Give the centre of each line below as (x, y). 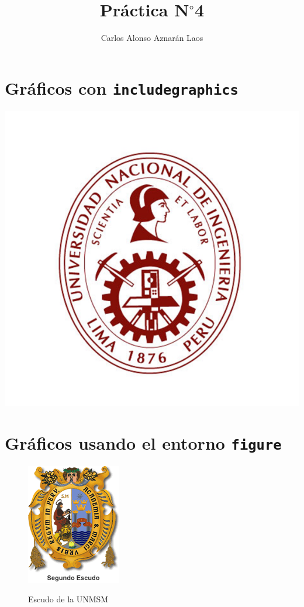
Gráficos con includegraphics (122, 87)
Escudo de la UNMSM (68, 599)
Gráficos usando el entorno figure (143, 442)
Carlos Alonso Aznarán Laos (152, 38)
